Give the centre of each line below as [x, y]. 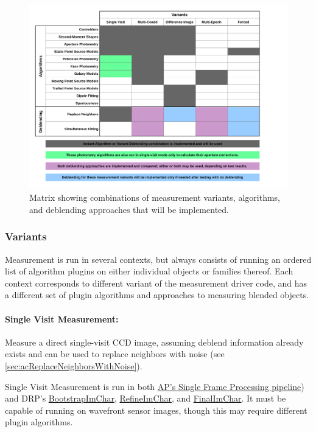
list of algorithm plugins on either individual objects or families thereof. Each [149, 271]
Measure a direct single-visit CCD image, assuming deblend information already [154, 342]
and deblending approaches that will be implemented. [129, 209]
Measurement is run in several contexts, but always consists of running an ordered [158, 259]
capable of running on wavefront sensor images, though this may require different [156, 410]
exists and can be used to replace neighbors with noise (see [115, 354]
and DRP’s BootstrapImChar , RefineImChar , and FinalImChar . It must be [146, 398]
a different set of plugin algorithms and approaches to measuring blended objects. [157, 295]
